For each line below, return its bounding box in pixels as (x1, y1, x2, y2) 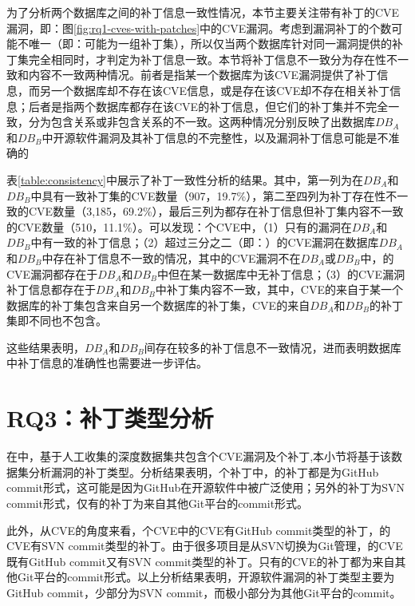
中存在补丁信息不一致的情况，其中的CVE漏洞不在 (41, 249, 301, 266)
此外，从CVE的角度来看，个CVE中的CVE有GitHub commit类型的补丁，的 (6, 521, 391, 538)
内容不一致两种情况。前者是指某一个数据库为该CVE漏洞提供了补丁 (28, 66, 377, 83)
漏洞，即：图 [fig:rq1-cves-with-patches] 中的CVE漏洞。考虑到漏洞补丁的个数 (6, 19, 392, 36)
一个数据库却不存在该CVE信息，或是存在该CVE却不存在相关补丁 (50, 81, 390, 98)
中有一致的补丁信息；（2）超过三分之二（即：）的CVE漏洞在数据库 (30, 234, 379, 251)
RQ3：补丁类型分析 (6, 402, 214, 434)
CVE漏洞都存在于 (6, 265, 98, 282)
